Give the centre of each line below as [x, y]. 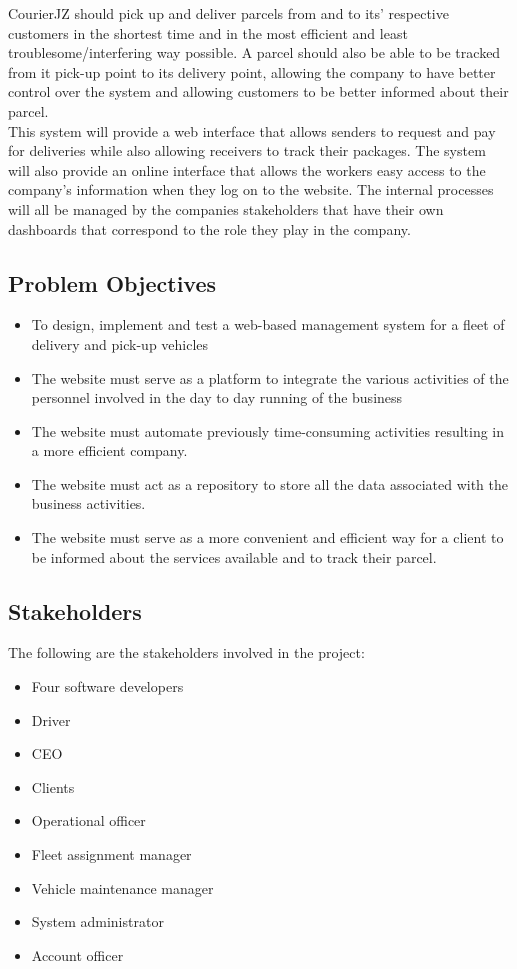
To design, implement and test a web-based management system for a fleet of [268, 324]
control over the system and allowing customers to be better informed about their [258, 91]
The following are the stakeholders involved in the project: [186, 652]
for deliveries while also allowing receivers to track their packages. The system [247, 150]
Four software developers [107, 686]
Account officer [77, 954]
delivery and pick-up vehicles [120, 343]
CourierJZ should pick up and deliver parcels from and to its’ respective [228, 13]
